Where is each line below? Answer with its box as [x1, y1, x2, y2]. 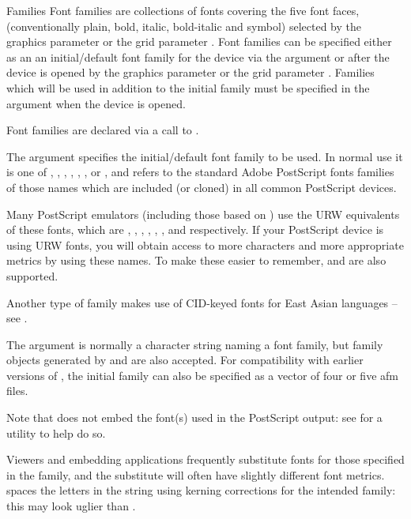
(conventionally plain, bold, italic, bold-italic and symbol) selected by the [6, 17, 361, 34]
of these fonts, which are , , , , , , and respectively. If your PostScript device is [6, 221, 384, 238]
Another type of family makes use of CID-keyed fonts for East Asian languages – [6, 294, 398, 310]
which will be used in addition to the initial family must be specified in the [6, 79, 370, 96]
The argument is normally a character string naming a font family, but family [6, 336, 383, 352]
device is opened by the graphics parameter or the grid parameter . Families [6, 64, 375, 81]
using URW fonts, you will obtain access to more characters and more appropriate [6, 236, 404, 253]
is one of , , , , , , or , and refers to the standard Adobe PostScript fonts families [6, 164, 394, 180]
